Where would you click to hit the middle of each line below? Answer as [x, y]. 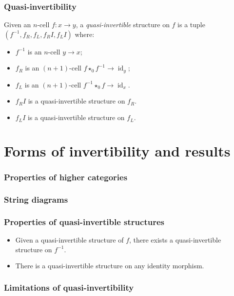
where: [85, 34]
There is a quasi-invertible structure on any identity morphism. [110, 266]
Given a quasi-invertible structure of [69, 239]
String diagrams [36, 199]
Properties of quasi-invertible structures [84, 221]
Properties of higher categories [66, 177]
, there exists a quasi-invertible [175, 239]
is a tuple [191, 25]
